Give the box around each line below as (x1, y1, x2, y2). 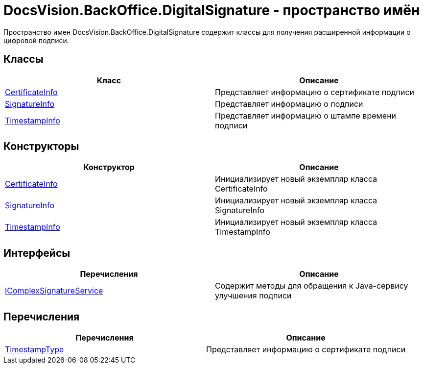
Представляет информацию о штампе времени (215, 110, 397, 121)
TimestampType (5, 344, 64, 355)
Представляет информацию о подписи (215, 98, 363, 109)
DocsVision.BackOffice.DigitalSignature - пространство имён (3, 2, 420, 19)
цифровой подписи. (3, 36, 69, 45)
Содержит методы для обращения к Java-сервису (215, 281, 408, 291)
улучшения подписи (215, 291, 292, 301)
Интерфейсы (3, 246, 70, 259)
